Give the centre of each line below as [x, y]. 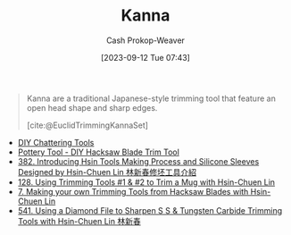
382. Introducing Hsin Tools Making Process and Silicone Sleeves [138, 161]
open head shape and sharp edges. [92, 107]
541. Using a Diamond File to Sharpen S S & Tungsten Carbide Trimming [150, 210]
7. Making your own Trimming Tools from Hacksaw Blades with [133, 191]
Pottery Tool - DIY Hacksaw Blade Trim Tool [99, 152]
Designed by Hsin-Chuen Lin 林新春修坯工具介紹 [107, 172]
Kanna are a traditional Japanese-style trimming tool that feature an [151, 98]
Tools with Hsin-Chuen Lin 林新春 [79, 221]
